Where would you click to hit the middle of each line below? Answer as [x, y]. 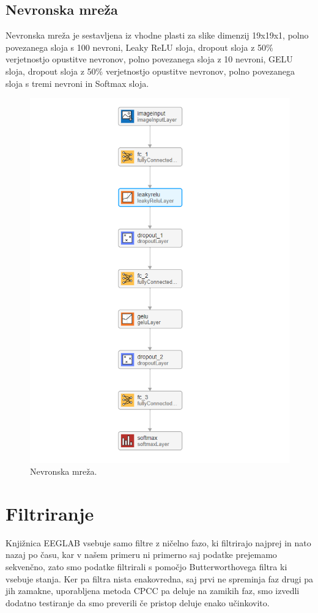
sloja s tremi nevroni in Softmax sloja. [77, 83]
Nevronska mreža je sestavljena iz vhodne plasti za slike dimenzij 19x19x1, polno [157, 35]
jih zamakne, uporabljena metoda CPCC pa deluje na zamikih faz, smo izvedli [153, 591]
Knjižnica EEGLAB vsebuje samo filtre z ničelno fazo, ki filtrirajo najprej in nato [158, 542]
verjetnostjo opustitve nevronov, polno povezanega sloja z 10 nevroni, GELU [149, 59]
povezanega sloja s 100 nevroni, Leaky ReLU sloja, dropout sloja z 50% [139, 47]
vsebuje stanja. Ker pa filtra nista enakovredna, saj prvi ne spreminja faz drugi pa [160, 578]
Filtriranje [50, 513]
